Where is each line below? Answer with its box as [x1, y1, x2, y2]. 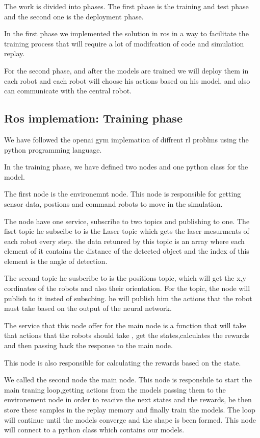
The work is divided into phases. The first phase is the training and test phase [4, 1, 249, 11]
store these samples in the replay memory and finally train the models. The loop [4, 404, 255, 415]
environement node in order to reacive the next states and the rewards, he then [4, 394, 252, 405]
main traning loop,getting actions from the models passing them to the [4, 384, 226, 395]
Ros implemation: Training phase [4, 110, 183, 126]
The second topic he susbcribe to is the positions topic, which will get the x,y [4, 273, 246, 283]
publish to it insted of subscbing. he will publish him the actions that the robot [4, 293, 252, 303]
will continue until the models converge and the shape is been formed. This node [4, 414, 256, 425]
